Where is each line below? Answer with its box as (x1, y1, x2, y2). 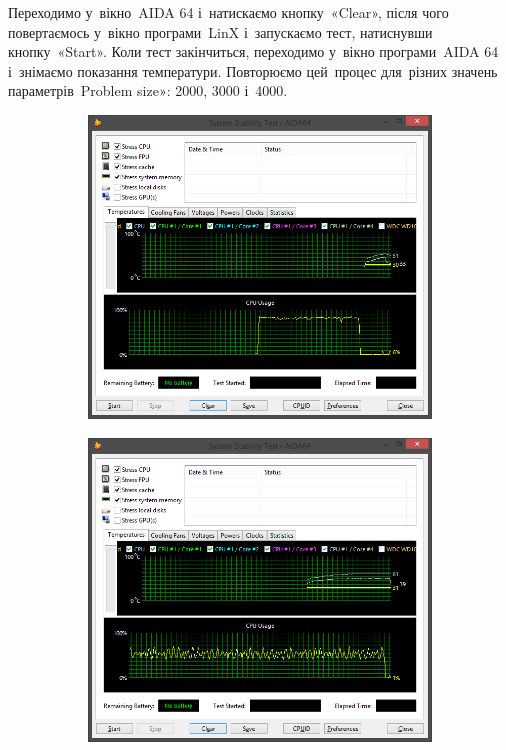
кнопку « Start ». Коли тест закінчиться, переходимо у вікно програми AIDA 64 (8, 41, 499, 62)
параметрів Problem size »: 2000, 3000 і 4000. (8, 80, 288, 101)
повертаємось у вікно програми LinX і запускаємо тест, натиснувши (8, 21, 433, 42)
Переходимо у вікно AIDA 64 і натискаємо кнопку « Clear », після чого (8, 2, 449, 22)
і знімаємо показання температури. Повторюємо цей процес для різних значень (8, 60, 498, 81)
